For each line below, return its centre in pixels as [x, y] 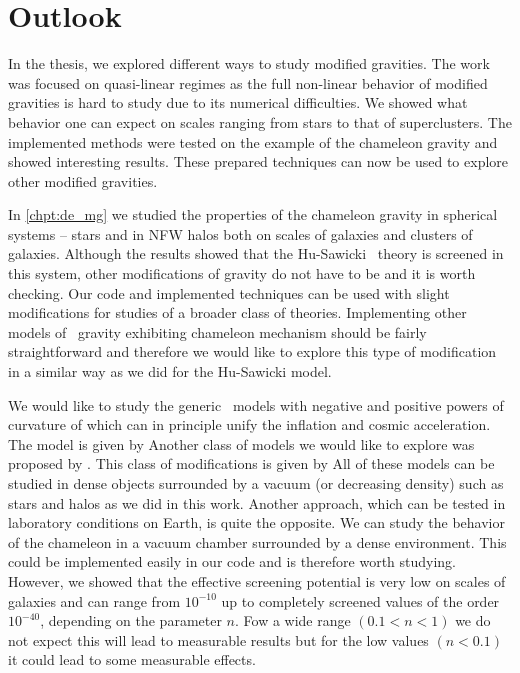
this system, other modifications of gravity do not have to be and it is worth [242, 273]
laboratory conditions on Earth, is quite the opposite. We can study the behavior [256, 522]
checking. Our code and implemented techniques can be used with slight [229, 292]
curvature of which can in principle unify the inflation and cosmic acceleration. [249, 424]
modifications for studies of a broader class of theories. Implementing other [237, 312]
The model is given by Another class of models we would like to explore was [241, 443]
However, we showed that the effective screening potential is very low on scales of [257, 580]
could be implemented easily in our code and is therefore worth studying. [232, 561]
